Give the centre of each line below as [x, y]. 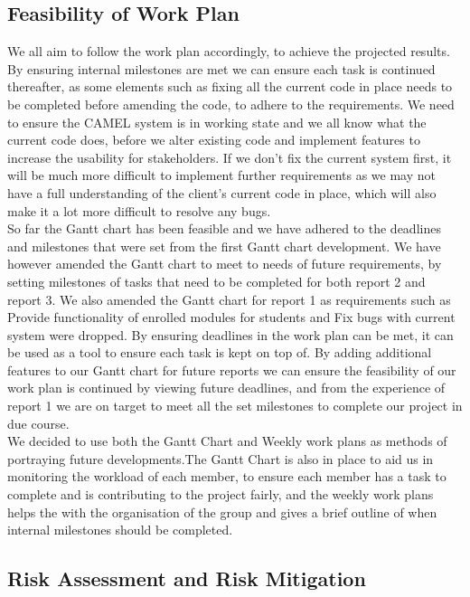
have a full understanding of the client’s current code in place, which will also [222, 192]
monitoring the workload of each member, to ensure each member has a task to [227, 476]
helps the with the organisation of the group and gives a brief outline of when [222, 512]
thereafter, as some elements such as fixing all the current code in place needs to [230, 86]
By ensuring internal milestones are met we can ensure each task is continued [221, 68]
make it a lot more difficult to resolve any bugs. [139, 210]
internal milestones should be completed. [120, 530]
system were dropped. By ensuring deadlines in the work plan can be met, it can [230, 334]
